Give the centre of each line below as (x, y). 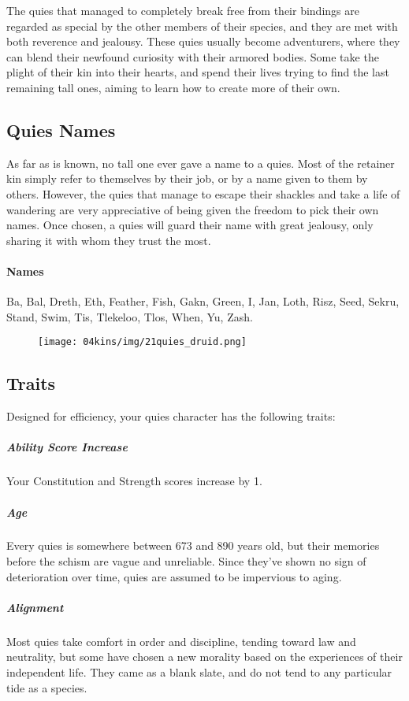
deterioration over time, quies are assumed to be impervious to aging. (174, 576)
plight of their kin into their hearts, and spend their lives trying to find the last (198, 72)
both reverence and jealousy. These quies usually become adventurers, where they (203, 41)
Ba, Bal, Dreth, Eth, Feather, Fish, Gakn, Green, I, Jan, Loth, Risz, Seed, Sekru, (203, 301)
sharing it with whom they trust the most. (109, 240)
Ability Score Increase (67, 447)
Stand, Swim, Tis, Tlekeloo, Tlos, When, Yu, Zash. (130, 316)
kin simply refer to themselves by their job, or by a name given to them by (187, 178)
